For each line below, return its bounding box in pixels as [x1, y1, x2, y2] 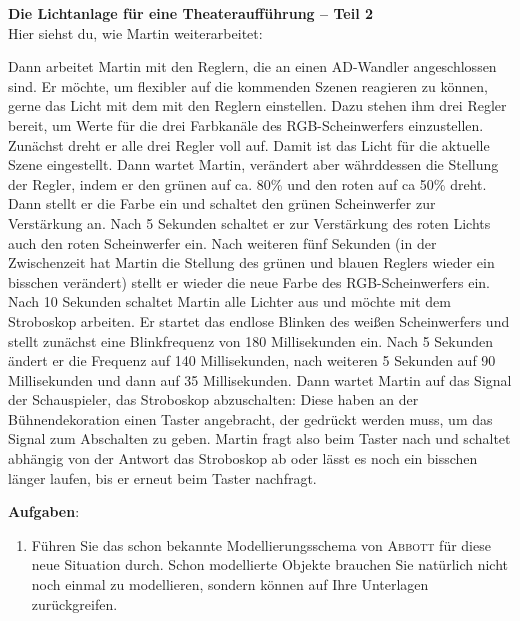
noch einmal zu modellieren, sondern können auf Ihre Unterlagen [31, 574, 429, 595]
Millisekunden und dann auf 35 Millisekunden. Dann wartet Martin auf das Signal [8, 369, 512, 390]
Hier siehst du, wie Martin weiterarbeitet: [8, 22, 263, 43]
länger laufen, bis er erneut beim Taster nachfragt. [8, 467, 317, 488]
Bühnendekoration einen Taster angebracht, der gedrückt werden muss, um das [8, 408, 493, 429]
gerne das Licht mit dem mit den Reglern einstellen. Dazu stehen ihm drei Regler [8, 95, 507, 116]
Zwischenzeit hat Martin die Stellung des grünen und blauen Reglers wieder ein [8, 252, 495, 273]
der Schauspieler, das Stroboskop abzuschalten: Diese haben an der [8, 389, 419, 410]
